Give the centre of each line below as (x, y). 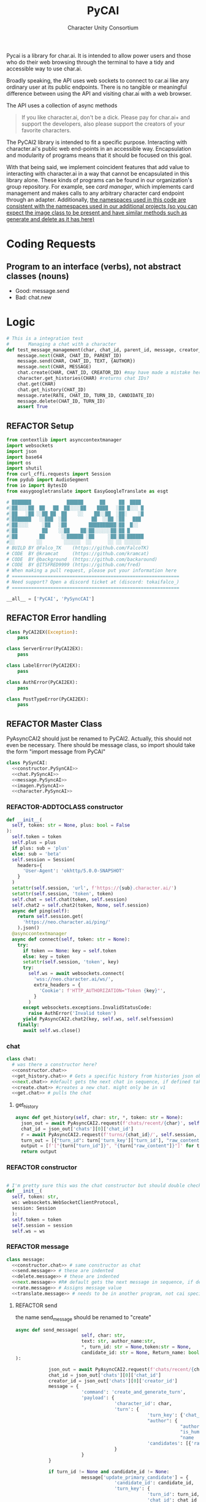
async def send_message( (47, 1330)
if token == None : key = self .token (69, 950)
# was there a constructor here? (55, 1065)
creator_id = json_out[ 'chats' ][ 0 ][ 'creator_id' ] (113, 1381)
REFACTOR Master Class (54, 724)
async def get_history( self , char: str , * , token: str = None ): (99, 1118)
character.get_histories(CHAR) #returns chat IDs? (83, 378)
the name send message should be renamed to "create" (83, 1318)
